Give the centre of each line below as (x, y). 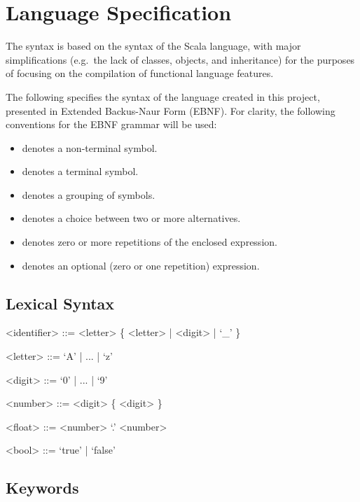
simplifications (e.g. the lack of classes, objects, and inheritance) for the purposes (180, 59)
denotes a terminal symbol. (80, 171)
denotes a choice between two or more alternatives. (131, 218)
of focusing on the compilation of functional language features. (140, 73)
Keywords (42, 488)
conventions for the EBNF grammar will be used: (111, 124)
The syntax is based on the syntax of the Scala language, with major (153, 46)
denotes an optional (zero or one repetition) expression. (141, 265)
